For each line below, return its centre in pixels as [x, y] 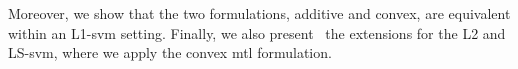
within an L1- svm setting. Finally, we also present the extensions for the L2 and [257, 32]
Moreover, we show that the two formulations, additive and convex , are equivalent [259, 13]
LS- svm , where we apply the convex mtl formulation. [170, 52]
